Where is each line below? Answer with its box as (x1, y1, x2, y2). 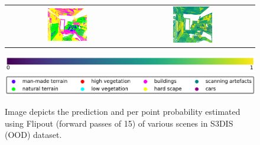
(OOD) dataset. (5, 128, 62, 141)
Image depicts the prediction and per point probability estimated (5, 105, 240, 118)
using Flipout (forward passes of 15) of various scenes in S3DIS (5, 117, 233, 129)
